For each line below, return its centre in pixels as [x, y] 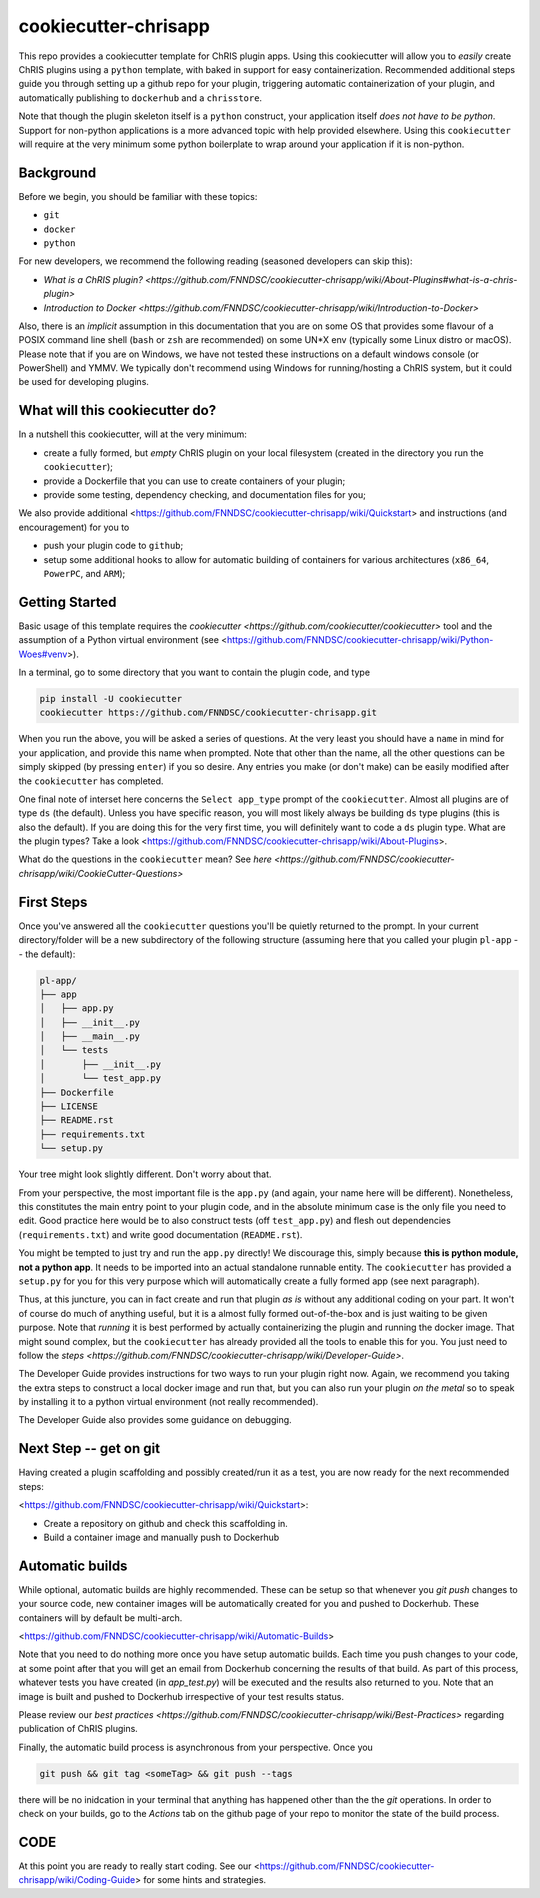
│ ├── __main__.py [89, 1036]
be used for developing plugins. [84, 382]
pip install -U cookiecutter [111, 698]
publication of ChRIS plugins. [78, 1729]
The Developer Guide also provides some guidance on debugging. [155, 1420]
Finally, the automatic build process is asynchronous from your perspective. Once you [196, 1747]
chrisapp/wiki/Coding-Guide [77, 1880]
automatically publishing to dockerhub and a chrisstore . [140, 97]
